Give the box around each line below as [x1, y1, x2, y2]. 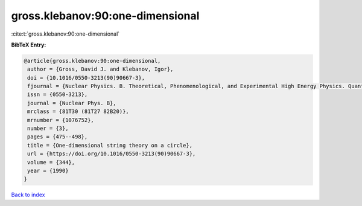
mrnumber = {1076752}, [27, 117, 95, 123]
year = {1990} [27, 167, 69, 174]
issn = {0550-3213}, [27, 91, 88, 98]
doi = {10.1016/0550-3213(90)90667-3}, [27, 74, 145, 81]
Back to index [11, 191, 45, 199]
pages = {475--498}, [27, 134, 88, 140]
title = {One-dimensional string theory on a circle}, [27, 142, 193, 149]
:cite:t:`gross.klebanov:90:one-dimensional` [11, 30, 120, 37]
